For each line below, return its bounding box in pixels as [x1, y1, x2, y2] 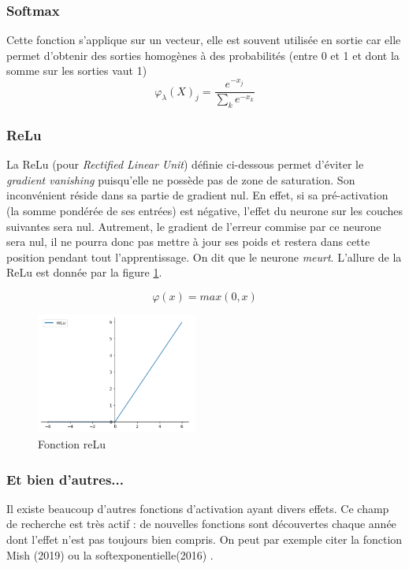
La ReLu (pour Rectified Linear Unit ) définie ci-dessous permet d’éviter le [6, 156, 364, 173]
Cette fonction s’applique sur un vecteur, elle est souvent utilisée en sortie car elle [6, 32, 401, 48]
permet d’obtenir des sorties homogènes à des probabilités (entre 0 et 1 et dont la [6, 46, 400, 63]
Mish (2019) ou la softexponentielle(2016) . [6, 546, 214, 563]
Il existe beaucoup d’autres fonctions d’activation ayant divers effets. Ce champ [6, 500, 389, 516]
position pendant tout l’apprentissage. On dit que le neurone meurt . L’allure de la [6, 248, 402, 265]
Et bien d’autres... [6, 469, 125, 489]
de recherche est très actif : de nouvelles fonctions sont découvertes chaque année [6, 515, 396, 532]
